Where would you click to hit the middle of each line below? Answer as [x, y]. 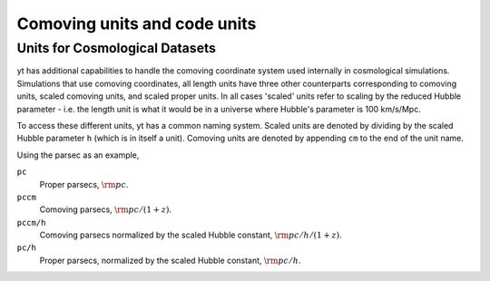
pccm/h [31, 223]
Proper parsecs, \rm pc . [84, 184]
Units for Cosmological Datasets [117, 48]
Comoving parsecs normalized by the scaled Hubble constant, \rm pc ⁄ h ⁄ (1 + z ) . [191, 235]
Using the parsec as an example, [78, 155]
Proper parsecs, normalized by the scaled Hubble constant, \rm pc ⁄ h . [170, 260]
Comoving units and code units [137, 24]
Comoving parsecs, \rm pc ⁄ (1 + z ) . [106, 209]
